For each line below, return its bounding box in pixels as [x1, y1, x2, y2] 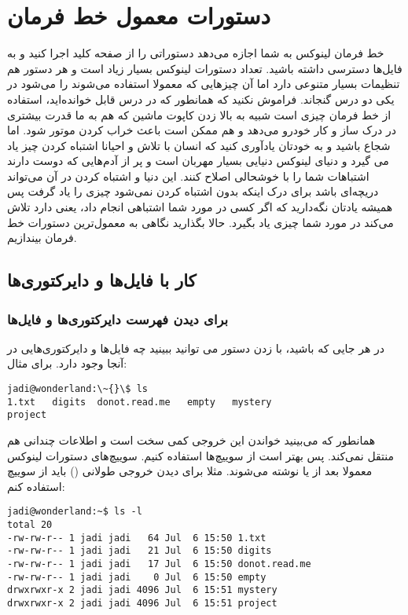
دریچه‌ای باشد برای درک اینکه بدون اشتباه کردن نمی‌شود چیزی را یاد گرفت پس [7, 183, 379, 200]
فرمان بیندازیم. [7, 229, 77, 246]
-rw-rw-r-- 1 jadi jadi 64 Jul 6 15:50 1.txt [7, 532, 266, 544]
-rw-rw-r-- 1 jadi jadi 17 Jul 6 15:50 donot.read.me [7, 558, 311, 569]
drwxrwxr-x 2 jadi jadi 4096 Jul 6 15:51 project [7, 597, 278, 609]
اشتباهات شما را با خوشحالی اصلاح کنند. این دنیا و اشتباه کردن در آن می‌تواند [7, 167, 369, 184]
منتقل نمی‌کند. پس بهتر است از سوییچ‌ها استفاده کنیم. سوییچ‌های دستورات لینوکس [7, 447, 395, 463]
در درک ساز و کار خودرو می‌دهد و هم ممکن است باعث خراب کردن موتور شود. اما [7, 122, 396, 138]
